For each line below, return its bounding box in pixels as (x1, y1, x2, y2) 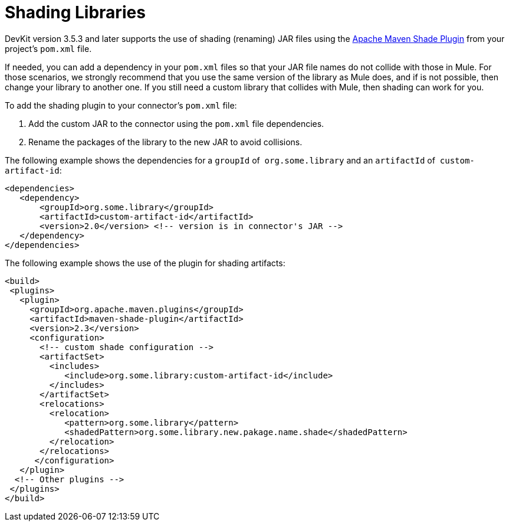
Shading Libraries (5, 2, 146, 22)
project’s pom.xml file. (5, 43, 92, 54)
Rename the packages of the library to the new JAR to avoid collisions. (28, 136, 303, 147)
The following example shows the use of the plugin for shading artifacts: (5, 257, 285, 268)
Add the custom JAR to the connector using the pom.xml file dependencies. (28, 118, 324, 129)
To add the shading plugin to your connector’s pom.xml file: (5, 100, 237, 110)
